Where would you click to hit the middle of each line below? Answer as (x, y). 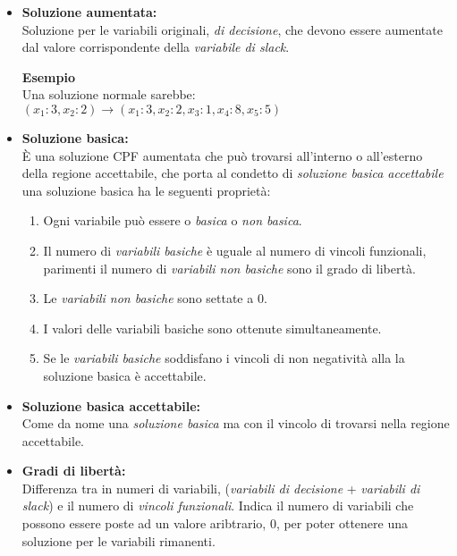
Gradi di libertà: (74, 471)
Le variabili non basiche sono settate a (148, 298)
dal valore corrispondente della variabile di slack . (156, 47)
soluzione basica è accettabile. (125, 375)
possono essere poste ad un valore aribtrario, (144, 523)
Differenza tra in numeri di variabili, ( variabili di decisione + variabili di (221, 488)
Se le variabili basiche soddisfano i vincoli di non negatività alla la (224, 358)
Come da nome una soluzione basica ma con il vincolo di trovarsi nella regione (236, 423)
